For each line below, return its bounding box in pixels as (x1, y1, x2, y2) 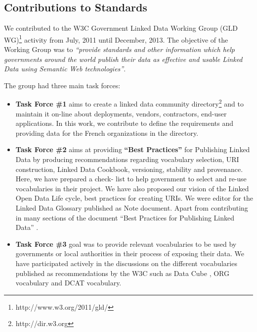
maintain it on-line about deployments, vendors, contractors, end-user (15, 108, 227, 118)
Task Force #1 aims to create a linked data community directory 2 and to (15, 97, 244, 109)
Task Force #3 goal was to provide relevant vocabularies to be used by (15, 238, 237, 249)
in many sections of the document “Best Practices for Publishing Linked (15, 212, 235, 222)
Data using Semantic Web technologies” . (4, 63, 126, 74)
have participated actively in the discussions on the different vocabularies (15, 258, 237, 268)
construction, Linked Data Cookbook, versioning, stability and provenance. (15, 164, 243, 174)
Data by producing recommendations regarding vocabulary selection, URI (15, 154, 239, 165)
